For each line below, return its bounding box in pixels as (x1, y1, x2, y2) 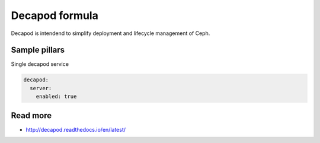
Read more (11, 110, 52, 120)
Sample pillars (11, 45, 65, 55)
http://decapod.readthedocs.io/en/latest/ (25, 126, 126, 133)
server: (30, 85, 52, 91)
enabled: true (36, 93, 77, 100)
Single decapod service (11, 61, 69, 68)
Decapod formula (11, 9, 99, 22)
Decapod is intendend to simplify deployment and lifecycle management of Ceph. (11, 30, 210, 37)
